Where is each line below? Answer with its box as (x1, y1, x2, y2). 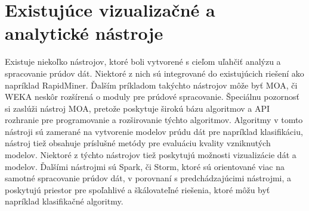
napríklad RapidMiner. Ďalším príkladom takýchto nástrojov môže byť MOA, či (5, 78, 298, 91)
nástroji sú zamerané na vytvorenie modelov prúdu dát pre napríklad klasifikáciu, (5, 125, 303, 137)
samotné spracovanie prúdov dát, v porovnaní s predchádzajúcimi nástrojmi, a (5, 172, 292, 184)
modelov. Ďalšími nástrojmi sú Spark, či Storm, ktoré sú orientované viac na (5, 160, 285, 172)
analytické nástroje (5, 21, 163, 45)
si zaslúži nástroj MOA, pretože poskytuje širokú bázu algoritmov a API (5, 102, 270, 114)
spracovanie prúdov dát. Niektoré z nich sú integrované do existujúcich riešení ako (5, 67, 304, 79)
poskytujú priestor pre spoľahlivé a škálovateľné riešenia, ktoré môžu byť (5, 183, 270, 196)
